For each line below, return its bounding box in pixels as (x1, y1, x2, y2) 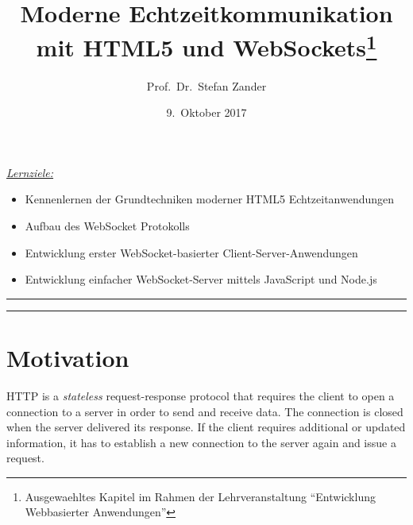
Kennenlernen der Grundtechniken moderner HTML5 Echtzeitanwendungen (25, 191, 395, 207)
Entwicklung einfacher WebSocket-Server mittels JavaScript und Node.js (25, 271, 377, 288)
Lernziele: (6, 164, 54, 180)
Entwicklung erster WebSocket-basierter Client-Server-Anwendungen (25, 244, 358, 261)
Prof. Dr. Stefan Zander (146, 77, 267, 94)
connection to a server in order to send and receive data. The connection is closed (6, 403, 403, 419)
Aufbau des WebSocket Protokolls (25, 218, 190, 234)
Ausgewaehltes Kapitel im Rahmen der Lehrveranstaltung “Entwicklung (25, 488, 376, 504)
